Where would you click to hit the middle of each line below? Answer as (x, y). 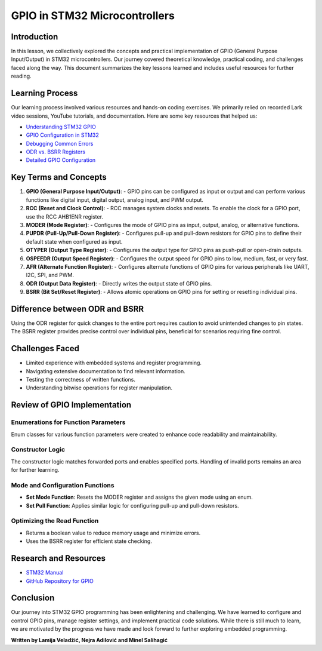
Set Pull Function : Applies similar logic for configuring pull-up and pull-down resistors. (132, 505)
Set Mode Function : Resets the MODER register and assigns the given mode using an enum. (140, 497)
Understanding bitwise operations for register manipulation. (99, 388)
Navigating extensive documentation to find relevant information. (106, 371)
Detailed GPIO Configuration (61, 160)
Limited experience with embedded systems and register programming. (114, 363)
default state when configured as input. (74, 241)
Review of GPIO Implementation (71, 405)
